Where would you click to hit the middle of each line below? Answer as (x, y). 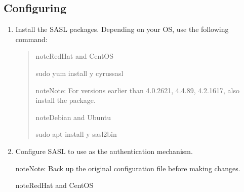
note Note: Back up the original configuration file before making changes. (128, 168)
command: (31, 39)
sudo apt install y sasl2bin (76, 134)
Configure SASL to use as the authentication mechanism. (104, 151)
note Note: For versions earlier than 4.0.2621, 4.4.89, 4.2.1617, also (137, 90)
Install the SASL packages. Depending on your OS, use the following (122, 29)
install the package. (66, 100)
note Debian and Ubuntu (73, 117)
